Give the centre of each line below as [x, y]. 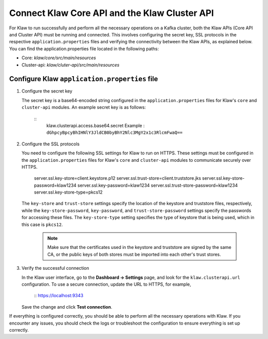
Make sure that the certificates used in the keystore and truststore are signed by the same [139, 247]
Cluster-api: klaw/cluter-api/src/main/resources [70, 65]
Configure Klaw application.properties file [84, 79]
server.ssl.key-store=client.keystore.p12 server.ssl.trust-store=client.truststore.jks [117, 178]
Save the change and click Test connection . [67, 307]
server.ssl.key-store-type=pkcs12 [68, 192]
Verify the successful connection [55, 268]
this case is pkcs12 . [42, 225]
